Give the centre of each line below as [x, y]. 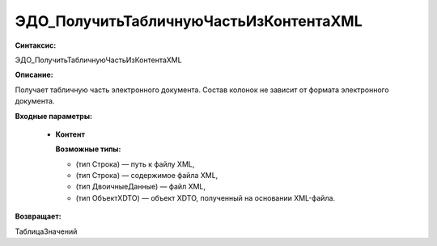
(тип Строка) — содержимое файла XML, [147, 176]
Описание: [34, 75]
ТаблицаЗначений [46, 231]
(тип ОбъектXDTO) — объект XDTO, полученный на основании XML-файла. [206, 197]
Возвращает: [38, 216]
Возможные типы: [88, 149]
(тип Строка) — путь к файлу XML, [135, 164]
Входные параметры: [54, 116]
